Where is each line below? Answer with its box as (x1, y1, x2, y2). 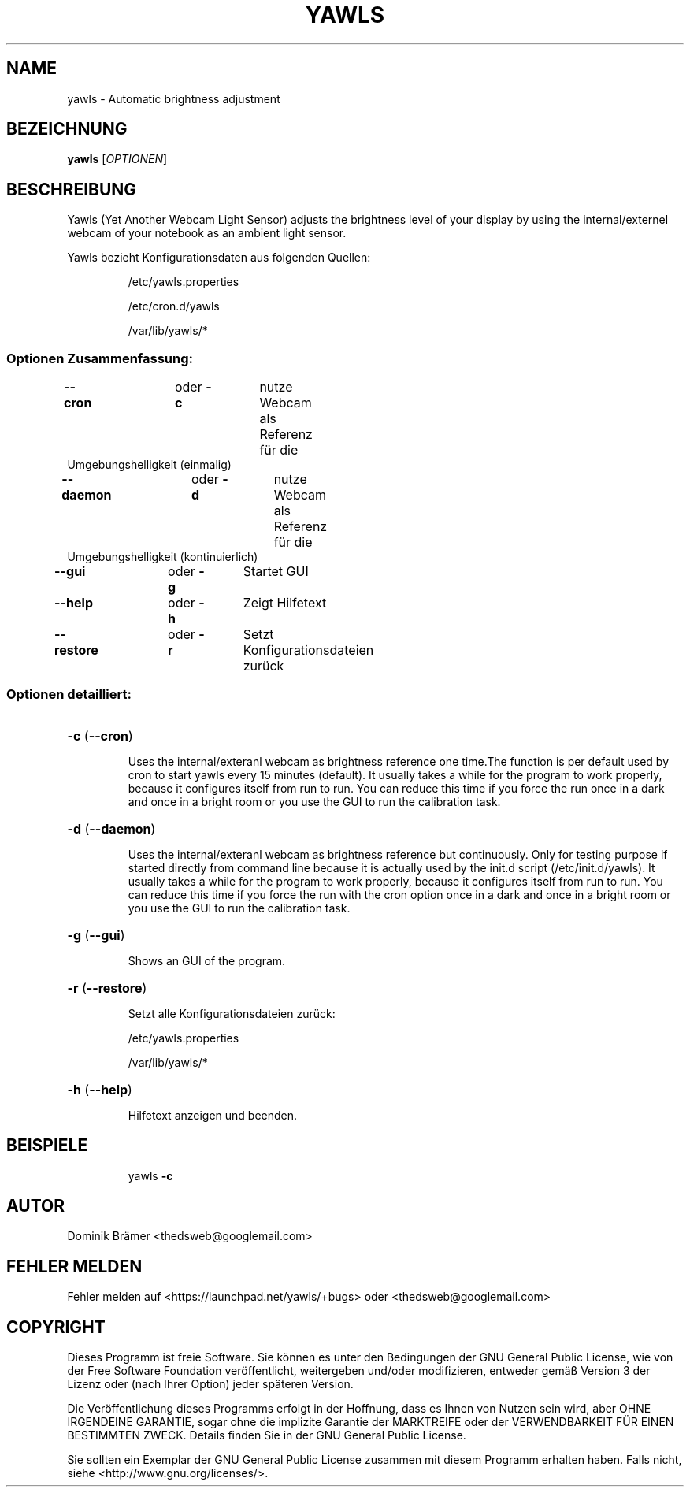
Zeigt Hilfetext (243, 595, 327, 611)
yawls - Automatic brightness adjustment (67, 91, 280, 106)
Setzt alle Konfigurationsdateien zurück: (128, 1006, 336, 1020)
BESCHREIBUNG (6, 179, 137, 199)
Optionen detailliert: (6, 686, 132, 703)
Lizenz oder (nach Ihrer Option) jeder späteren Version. (67, 1377, 354, 1391)
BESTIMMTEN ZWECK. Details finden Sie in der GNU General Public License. (67, 1428, 466, 1443)
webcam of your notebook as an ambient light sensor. (67, 226, 347, 240)
